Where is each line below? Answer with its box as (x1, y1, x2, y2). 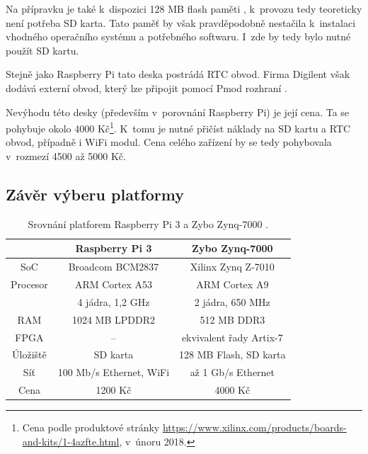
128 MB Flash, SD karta (179, 347, 286, 362)
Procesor (11, 277, 48, 292)
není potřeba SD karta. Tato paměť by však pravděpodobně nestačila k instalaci (6, 15, 356, 30)
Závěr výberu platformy (6, 183, 184, 205)
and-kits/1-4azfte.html (22, 433, 120, 448)
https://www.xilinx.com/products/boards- (162, 420, 347, 435)
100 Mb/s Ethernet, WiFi (57, 365, 170, 380)
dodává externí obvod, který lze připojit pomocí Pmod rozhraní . (6, 80, 287, 95)
